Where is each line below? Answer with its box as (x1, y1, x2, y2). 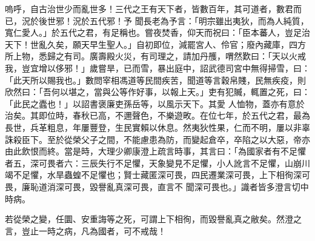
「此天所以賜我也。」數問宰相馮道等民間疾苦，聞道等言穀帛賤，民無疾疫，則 (5, 73, 306, 86)
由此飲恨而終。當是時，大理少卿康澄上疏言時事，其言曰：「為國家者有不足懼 (5, 145, 306, 157)
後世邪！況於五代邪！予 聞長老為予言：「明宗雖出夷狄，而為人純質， (38, 14, 309, 27)
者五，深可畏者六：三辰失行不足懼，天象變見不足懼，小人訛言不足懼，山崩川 (5, 156, 310, 169)
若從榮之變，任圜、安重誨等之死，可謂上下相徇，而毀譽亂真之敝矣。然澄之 (5, 213, 302, 225)
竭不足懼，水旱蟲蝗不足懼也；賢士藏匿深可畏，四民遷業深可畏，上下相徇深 (5, 168, 302, 181)
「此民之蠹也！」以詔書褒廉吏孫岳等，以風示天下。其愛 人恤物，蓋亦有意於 (5, 97, 305, 110)
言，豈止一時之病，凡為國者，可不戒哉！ (5, 224, 166, 237)
